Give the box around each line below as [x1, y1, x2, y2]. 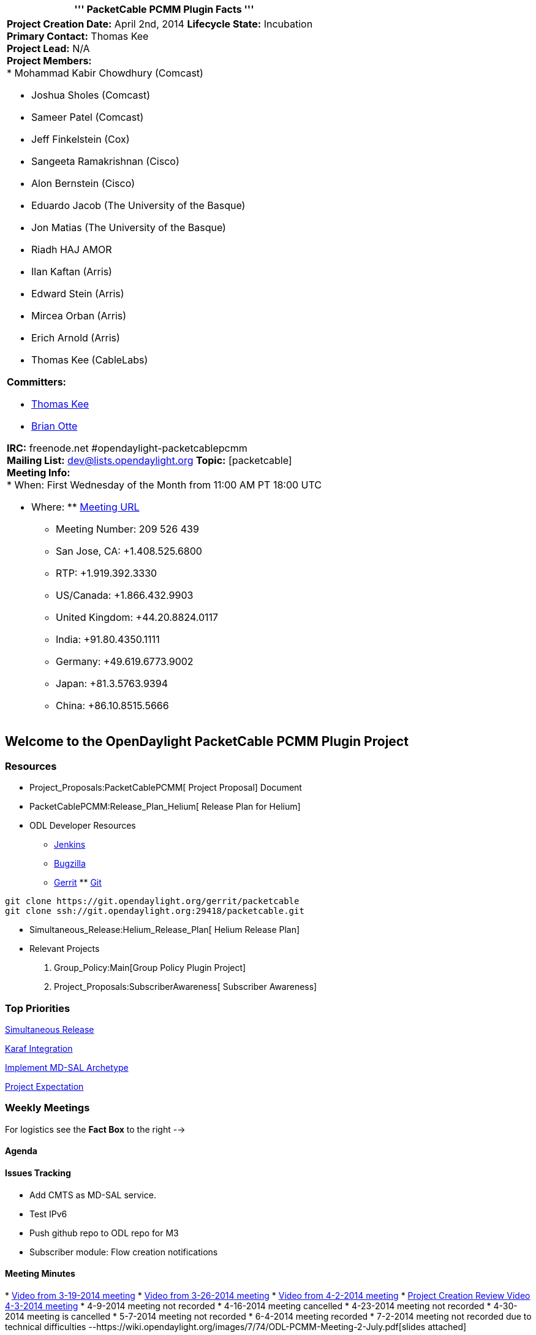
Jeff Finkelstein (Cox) [31, 133, 130, 145]
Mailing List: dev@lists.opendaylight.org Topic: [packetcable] [7, 454, 292, 466]
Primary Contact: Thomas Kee [7, 30, 149, 42]
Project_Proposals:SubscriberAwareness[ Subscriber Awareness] [54, 981, 317, 992]
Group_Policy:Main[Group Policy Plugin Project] [54, 962, 246, 973]
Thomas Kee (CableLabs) [31, 354, 148, 366]
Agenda [5, 1146, 37, 1157]
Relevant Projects [29, 943, 100, 954]
